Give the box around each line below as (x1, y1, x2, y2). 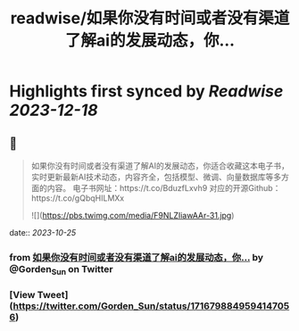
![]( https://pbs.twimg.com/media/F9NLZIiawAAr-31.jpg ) (30, 211, 235, 220)
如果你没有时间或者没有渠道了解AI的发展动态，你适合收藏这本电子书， (30, 161, 290, 170)
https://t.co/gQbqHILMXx (30, 193, 125, 203)
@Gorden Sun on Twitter (9, 262, 113, 277)
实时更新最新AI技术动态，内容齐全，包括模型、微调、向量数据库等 (30, 171, 274, 182)
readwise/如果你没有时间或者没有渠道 (10, 8, 290, 29)
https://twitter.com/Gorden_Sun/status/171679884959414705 (12, 300, 290, 312)
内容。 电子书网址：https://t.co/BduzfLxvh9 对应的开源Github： (46, 183, 281, 193)
